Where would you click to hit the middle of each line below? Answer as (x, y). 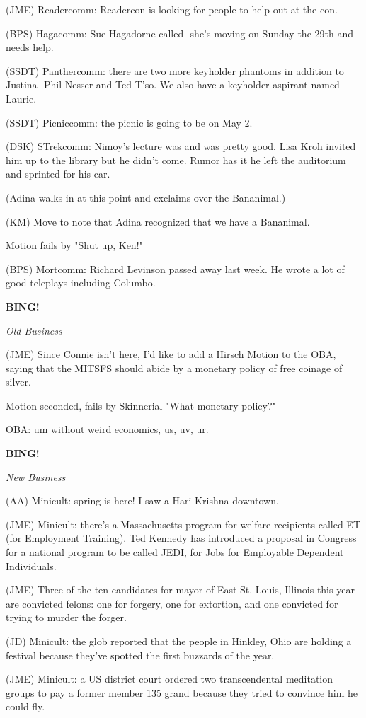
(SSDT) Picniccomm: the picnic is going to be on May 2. (129, 122)
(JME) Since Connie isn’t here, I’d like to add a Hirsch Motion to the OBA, (171, 354)
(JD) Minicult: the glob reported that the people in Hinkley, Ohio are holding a (179, 641)
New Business (36, 476)
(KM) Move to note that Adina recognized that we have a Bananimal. (158, 221)
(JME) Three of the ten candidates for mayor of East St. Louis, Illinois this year (180, 590)
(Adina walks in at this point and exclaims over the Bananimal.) (146, 197)
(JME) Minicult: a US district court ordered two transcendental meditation (169, 679)
